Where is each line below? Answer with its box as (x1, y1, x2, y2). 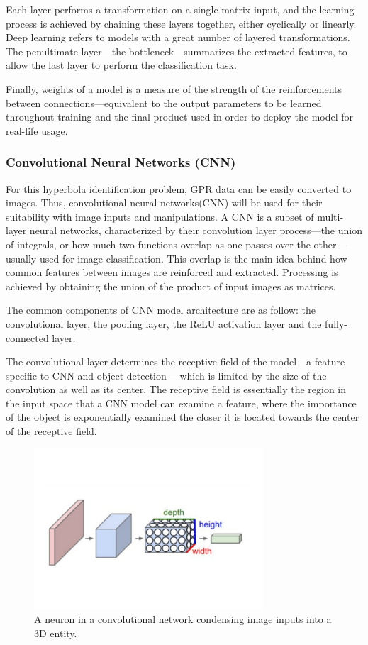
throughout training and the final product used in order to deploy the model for (6, 109, 354, 124)
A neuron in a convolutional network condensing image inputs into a (34, 612, 332, 627)
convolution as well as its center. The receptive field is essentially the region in (6, 382, 347, 397)
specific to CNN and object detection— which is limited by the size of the (6, 368, 327, 382)
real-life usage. (6, 123, 68, 138)
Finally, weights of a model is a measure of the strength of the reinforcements (6, 81, 342, 96)
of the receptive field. (6, 424, 97, 439)
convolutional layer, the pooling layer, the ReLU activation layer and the (6, 316, 322, 331)
